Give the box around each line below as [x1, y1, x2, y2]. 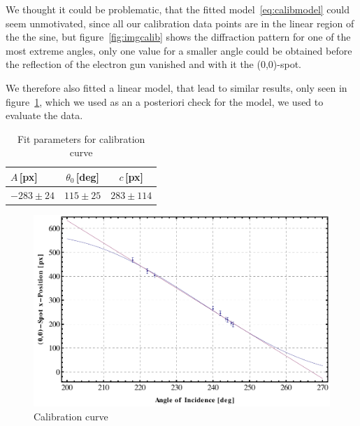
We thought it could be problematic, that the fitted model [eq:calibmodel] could [6, 2, 350, 16]
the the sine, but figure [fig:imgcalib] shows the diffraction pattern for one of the [6, 29, 351, 44]
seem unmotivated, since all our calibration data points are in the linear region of [6, 15, 354, 30]
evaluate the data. [6, 108, 83, 123]
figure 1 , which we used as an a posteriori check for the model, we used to [6, 94, 324, 109]
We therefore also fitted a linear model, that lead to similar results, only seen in [6, 80, 347, 95]
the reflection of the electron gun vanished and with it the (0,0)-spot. [6, 57, 301, 71]
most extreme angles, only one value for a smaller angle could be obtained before [6, 43, 352, 57]
